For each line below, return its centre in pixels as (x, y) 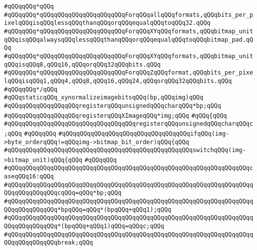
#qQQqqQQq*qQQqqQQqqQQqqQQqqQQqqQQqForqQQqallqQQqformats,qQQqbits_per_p (129, 15)
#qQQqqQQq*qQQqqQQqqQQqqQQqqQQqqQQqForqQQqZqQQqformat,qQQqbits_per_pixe (129, 73)
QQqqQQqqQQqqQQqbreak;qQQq (48, 243)
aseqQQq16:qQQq (29, 177)
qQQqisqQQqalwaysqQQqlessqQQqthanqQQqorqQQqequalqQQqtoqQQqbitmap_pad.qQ (129, 40)
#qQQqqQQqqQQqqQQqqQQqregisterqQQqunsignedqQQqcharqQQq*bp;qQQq (113, 106)
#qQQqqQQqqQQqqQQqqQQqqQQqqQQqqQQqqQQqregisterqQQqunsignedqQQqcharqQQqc (129, 124)
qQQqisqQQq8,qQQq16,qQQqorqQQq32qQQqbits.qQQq (82, 64)
